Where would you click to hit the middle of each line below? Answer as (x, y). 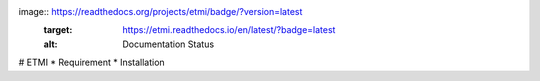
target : (58, 30)
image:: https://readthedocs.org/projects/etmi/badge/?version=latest (160, 11)
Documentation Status (168, 44)
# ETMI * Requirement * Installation (91, 62)
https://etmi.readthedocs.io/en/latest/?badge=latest (229, 30)
